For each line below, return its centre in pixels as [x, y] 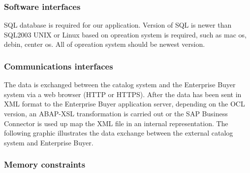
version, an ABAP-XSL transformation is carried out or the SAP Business [116, 113]
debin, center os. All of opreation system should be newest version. [105, 44]
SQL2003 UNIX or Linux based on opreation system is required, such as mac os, [125, 34]
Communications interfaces [59, 66]
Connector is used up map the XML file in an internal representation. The [116, 123]
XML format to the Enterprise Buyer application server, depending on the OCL [125, 104]
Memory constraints [45, 164]
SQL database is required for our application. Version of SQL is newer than [118, 25]
